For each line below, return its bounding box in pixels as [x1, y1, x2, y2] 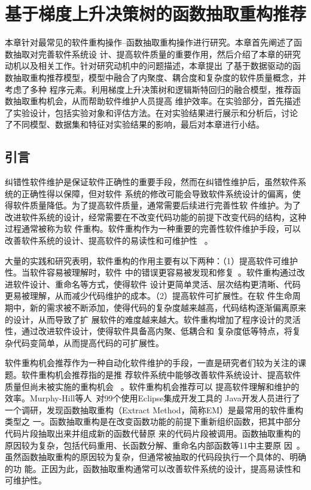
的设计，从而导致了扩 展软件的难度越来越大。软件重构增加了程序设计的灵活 [5, 313, 301, 325]
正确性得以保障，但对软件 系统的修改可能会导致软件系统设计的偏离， [21, 187, 292, 199]
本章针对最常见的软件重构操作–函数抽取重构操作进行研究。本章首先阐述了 [5, 36, 294, 49]
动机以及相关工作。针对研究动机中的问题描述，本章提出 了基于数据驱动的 [5, 59, 292, 72]
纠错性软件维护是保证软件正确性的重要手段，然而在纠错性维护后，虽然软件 [5, 176, 298, 188]
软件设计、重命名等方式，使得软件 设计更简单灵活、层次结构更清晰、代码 [13, 277, 301, 290]
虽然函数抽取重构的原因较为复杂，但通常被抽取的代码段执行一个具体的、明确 [5, 450, 306, 463]
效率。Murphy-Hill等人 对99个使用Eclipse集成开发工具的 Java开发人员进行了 [5, 392, 300, 404]
